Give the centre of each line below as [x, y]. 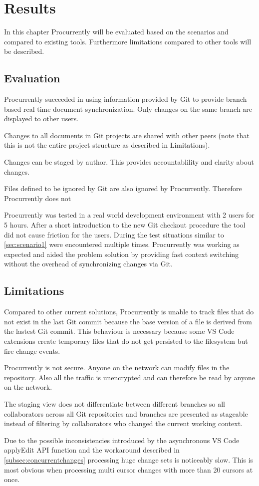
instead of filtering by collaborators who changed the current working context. [123, 423]
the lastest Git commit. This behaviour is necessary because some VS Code [119, 331]
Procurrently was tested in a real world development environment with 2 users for [129, 215]
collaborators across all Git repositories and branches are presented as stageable [126, 413]
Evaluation [32, 78]
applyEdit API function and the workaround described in [92, 450]
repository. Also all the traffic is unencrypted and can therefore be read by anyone [129, 377]
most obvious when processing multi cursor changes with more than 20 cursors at [129, 469]
